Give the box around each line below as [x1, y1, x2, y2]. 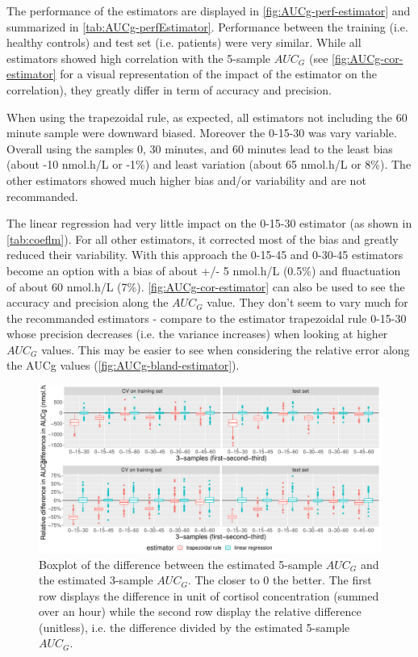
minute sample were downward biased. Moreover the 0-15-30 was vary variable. [6, 124, 397, 141]
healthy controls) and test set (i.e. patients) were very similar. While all [6, 34, 362, 51]
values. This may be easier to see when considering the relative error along [41, 341, 410, 358]
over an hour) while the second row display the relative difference [39, 603, 362, 620]
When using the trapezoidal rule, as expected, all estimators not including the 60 [6, 108, 408, 125]
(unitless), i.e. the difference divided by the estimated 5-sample [39, 618, 350, 635]
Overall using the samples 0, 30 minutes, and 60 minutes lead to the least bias [6, 140, 393, 157]
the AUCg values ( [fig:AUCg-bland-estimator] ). [6, 357, 240, 374]
